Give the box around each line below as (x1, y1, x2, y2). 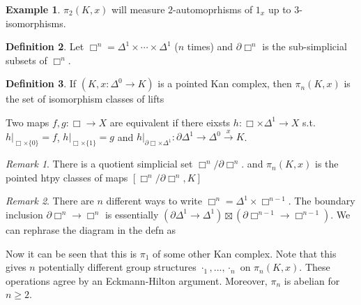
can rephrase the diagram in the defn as (6, 222, 176, 237)
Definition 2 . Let (6, 39, 84, 54)
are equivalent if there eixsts (109, 114, 231, 129)
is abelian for (284, 273, 340, 288)
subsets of (6, 52, 47, 67)
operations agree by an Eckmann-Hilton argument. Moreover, (6, 273, 268, 288)
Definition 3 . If (6, 76, 77, 91)
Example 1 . (6, 2, 61, 16)
